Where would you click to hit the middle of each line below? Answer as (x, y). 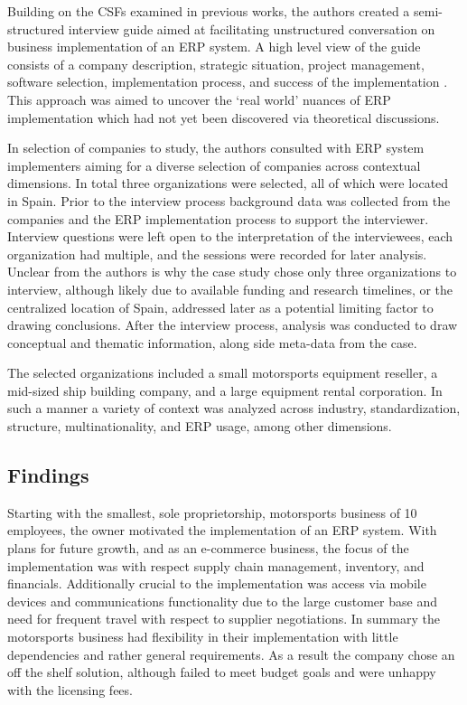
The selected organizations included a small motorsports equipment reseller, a (223, 373)
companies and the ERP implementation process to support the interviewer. (218, 218)
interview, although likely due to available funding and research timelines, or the (230, 289)
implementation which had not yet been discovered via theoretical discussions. (224, 117)
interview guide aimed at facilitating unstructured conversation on (252, 28)
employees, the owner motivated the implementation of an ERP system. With (222, 530)
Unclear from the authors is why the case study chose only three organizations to (232, 272)
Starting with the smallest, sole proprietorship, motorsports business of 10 (212, 512)
